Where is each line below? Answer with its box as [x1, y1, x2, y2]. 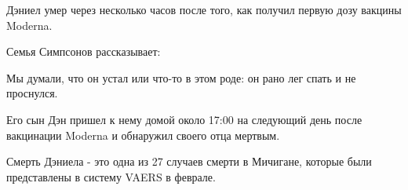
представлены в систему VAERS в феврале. [6, 168, 216, 185]
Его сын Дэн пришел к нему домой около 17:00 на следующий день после [6, 111, 362, 127]
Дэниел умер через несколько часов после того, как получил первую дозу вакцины [6, 2, 402, 17]
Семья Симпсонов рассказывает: [6, 43, 161, 60]
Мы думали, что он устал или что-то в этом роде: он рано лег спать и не [6, 69, 356, 86]
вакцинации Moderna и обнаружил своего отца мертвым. [6, 126, 280, 143]
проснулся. [6, 85, 58, 101]
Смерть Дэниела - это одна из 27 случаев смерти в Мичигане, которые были [6, 153, 372, 170]
